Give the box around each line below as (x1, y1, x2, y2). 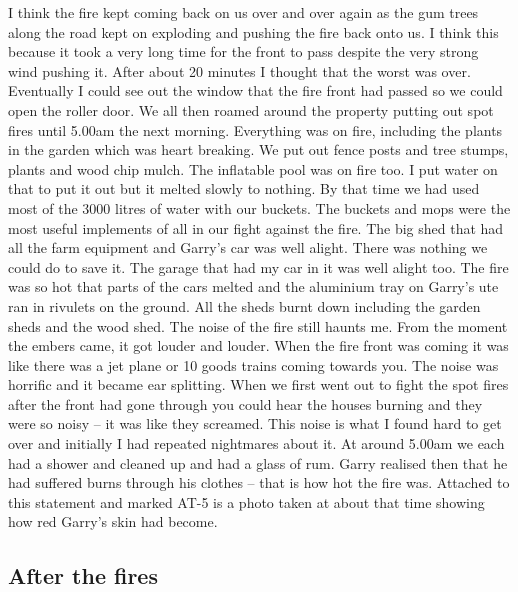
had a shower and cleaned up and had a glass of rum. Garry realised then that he (8, 452, 508, 473)
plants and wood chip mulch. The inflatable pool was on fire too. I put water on (8, 158, 498, 179)
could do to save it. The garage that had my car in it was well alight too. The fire (8, 256, 509, 277)
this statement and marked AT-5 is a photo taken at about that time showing (8, 491, 485, 512)
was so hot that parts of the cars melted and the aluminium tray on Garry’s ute (8, 276, 499, 297)
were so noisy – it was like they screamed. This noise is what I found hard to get (8, 413, 502, 434)
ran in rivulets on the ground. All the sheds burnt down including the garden (8, 295, 481, 316)
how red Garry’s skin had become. (8, 511, 218, 532)
